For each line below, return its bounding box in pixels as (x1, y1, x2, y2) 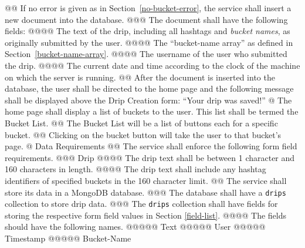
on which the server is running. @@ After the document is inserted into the (5, 71, 275, 83)
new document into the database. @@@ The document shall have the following (5, 13, 288, 25)
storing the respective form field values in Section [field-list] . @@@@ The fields (5, 209, 287, 221)
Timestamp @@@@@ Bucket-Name (5, 232, 131, 244)
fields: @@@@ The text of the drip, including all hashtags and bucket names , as (5, 25, 290, 37)
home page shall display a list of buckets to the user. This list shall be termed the (5, 105, 299, 118)
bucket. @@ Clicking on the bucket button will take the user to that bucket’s (5, 128, 282, 140)
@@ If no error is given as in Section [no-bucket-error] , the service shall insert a (5, 2, 292, 14)
